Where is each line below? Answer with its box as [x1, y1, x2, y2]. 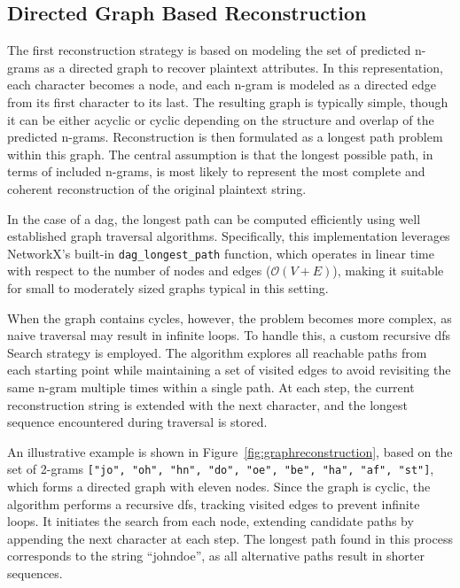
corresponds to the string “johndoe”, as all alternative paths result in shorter [7, 546, 425, 565]
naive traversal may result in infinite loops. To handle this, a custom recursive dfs [7, 326, 451, 344]
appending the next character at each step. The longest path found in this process [7, 529, 453, 547]
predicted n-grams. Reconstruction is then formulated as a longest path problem [7, 128, 443, 146]
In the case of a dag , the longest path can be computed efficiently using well [7, 209, 421, 228]
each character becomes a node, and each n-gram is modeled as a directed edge [7, 75, 437, 94]
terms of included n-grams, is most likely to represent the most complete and [7, 162, 425, 181]
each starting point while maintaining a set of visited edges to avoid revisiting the [7, 360, 451, 379]
